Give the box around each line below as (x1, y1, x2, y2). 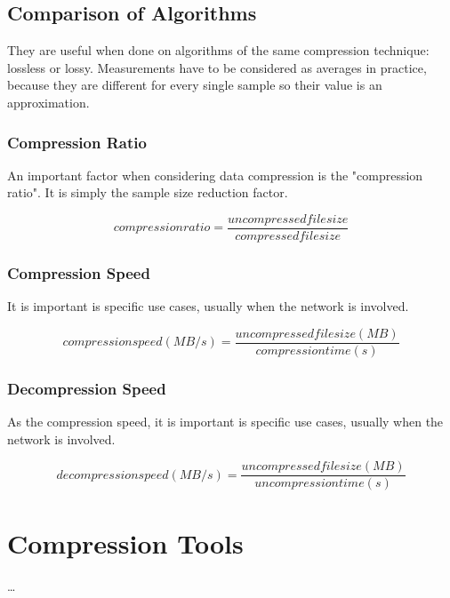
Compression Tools (7, 524, 244, 561)
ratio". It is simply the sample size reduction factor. (7, 183, 288, 202)
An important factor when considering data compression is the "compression (7, 165, 423, 184)
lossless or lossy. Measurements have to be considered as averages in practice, (7, 58, 427, 76)
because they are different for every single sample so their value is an (7, 76, 382, 94)
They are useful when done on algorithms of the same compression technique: (7, 41, 430, 60)
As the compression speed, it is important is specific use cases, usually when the (7, 412, 444, 431)
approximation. (7, 92, 90, 111)
